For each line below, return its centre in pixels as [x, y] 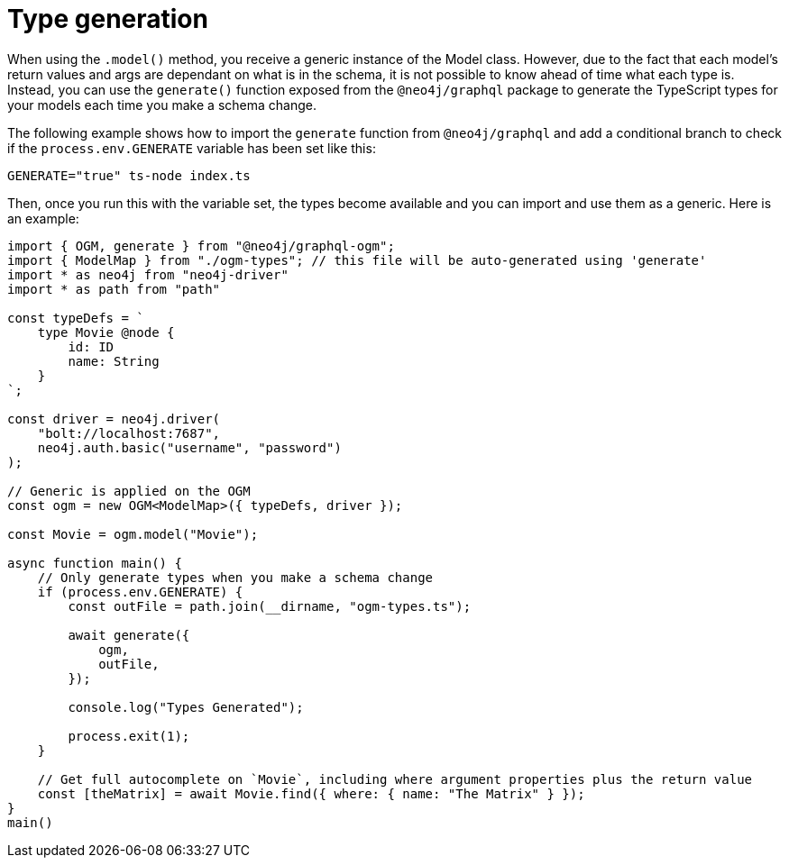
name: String [114, 361]
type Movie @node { [106, 332]
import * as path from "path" [114, 289]
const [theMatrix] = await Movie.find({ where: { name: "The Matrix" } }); [311, 793]
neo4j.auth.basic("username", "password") [189, 447]
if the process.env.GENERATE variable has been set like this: [192, 148]
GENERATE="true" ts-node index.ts [129, 175]
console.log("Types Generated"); [186, 707]
